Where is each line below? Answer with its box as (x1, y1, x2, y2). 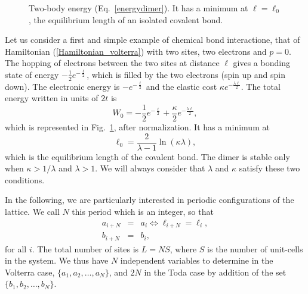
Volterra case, (5, 265, 55, 278)
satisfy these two (239, 162, 300, 174)
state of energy (5, 68, 59, 80)
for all (5, 242, 27, 255)
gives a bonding (233, 57, 290, 69)
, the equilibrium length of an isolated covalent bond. (29, 13, 223, 26)
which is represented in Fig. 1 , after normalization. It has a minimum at (5, 121, 270, 133)
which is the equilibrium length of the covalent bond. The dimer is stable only (5, 150, 290, 162)
